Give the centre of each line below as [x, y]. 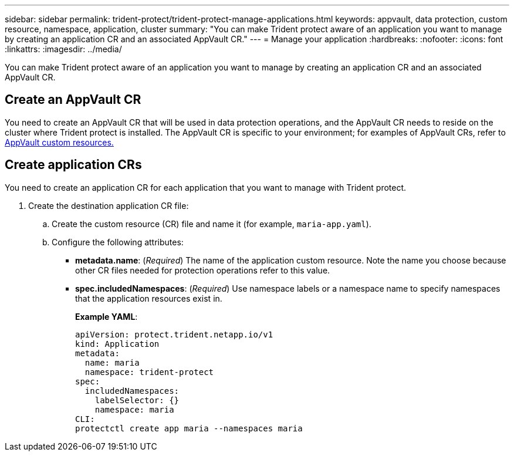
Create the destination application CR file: [109, 205]
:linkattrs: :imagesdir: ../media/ [63, 49]
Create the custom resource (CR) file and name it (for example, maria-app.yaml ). [212, 224]
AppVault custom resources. [59, 142]
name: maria [112, 362]
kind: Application [117, 344]
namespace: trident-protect [149, 372]
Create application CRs [73, 165]
